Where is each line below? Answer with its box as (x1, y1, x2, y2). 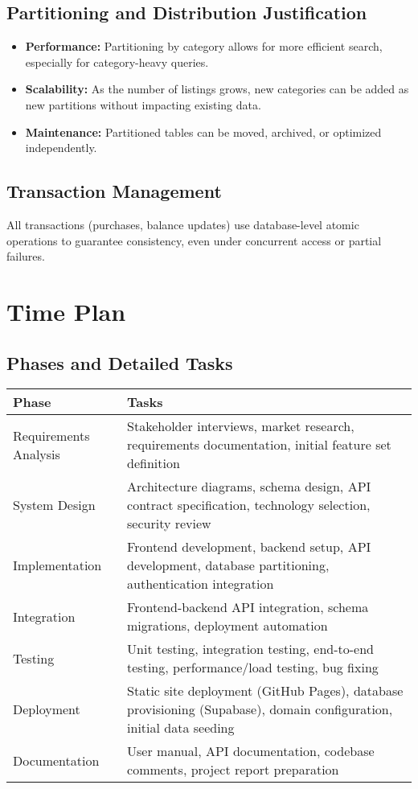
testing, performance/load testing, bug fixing (127, 658, 379, 677)
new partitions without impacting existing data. (25, 96, 261, 113)
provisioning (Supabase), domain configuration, (127, 700, 393, 719)
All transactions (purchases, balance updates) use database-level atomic (6, 216, 359, 232)
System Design (13, 495, 96, 515)
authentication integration (127, 574, 274, 594)
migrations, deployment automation (127, 616, 328, 635)
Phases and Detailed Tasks (6, 350, 233, 375)
